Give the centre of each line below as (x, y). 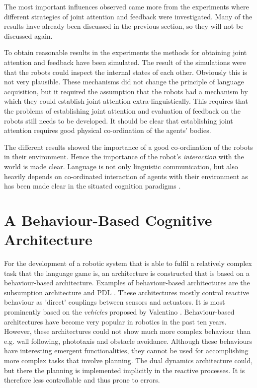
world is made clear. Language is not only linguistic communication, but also (121, 166)
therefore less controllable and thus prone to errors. (82, 380)
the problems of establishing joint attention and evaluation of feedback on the (122, 110)
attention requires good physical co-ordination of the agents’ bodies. (108, 130)
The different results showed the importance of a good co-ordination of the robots (128, 147)
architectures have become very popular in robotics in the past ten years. (115, 321)
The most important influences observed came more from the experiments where (127, 6)
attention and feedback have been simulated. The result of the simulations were (125, 62)
